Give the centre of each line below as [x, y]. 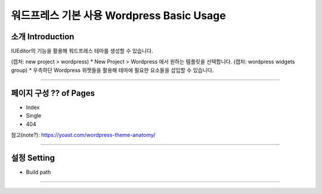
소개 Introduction [43, 37]
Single [34, 115]
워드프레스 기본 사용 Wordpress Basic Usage [118, 15]
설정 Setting [33, 158]
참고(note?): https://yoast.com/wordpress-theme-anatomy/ [83, 134]
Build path [38, 172]
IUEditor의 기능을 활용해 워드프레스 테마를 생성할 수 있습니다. [82, 51]
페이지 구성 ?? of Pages [53, 93]
